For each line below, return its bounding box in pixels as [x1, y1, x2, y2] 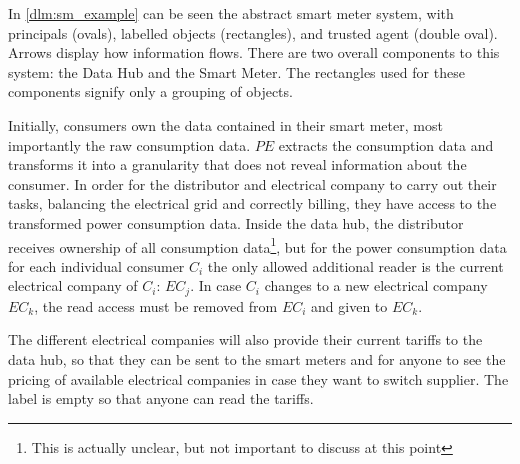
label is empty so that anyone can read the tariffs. [8, 388, 314, 409]
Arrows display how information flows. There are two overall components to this [8, 42, 500, 63]
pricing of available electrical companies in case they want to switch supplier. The [8, 368, 509, 389]
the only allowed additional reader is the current [207, 255, 504, 276]
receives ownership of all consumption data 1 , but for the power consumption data [8, 233, 507, 257]
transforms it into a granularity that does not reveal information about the [8, 154, 467, 175]
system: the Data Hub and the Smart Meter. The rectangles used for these [8, 61, 465, 82]
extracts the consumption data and [278, 134, 494, 155]
